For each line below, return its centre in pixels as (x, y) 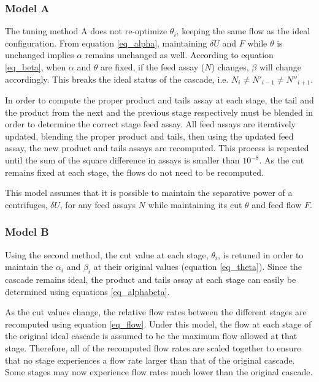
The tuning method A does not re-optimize (86, 31)
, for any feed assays (98, 204)
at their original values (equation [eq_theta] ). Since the (198, 267)
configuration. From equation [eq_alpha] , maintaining (106, 43)
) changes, (230, 67)
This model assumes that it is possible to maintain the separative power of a (149, 193)
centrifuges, (26, 204)
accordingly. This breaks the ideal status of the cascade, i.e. (117, 79)
